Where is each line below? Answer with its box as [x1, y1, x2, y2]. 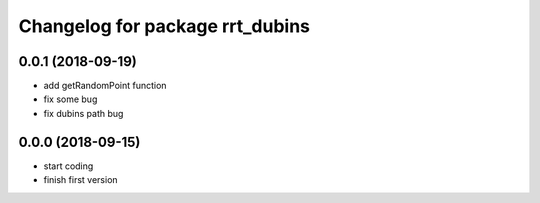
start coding [43, 160, 94, 172]
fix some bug [43, 93, 98, 105]
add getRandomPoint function [43, 80, 167, 92]
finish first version [43, 174, 119, 186]
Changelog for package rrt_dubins [18, 15, 310, 37]
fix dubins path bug [43, 107, 124, 119]
